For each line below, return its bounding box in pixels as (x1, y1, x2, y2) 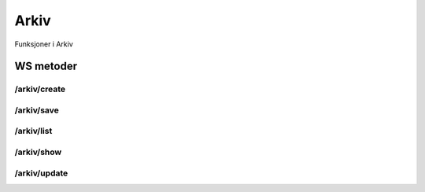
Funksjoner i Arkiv (14, 39, 74, 49)
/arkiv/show (14, 146, 62, 157)
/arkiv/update (14, 168, 68, 179)
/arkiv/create (14, 83, 66, 94)
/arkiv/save (14, 105, 59, 116)
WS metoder (14, 60, 78, 73)
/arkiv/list (14, 126, 53, 137)
